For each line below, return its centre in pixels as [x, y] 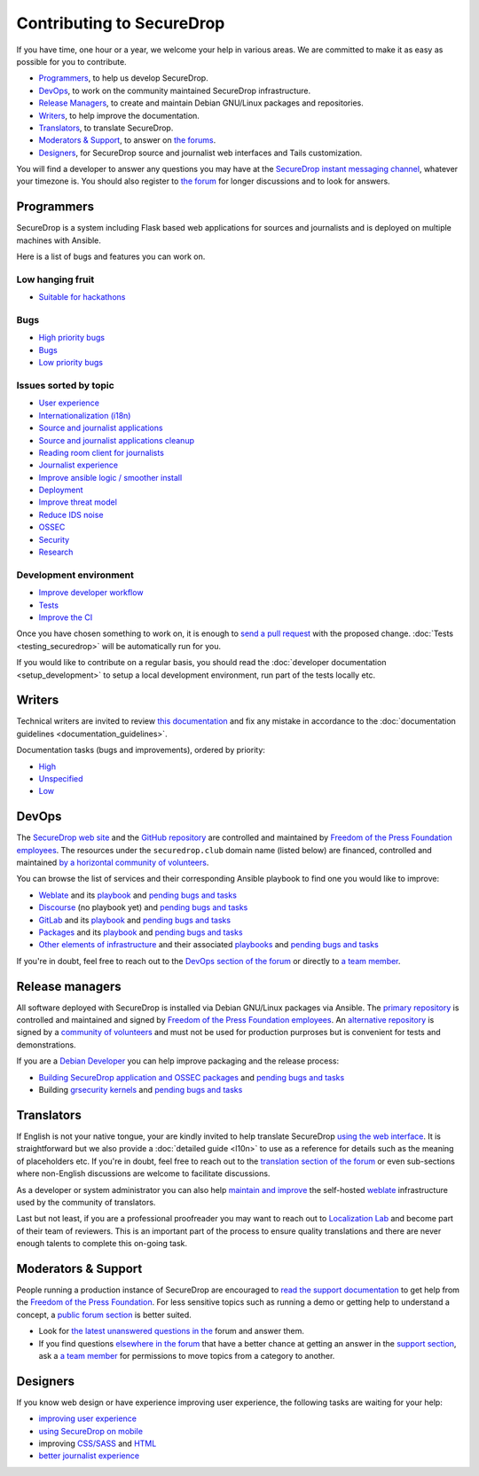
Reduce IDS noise [71, 514]
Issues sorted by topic [65, 385]
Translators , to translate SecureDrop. [106, 128]
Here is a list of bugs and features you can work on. [111, 256]
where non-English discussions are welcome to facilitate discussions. [143, 1174]
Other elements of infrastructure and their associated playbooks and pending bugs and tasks [208, 945]
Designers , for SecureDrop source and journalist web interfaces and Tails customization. [200, 153]
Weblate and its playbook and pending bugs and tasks [137, 895]
